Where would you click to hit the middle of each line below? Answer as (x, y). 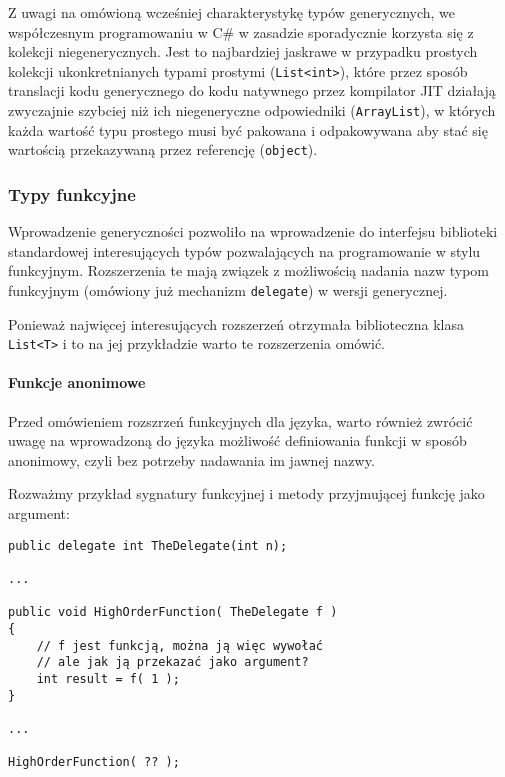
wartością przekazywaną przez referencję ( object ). (163, 149)
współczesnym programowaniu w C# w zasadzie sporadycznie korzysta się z (241, 31)
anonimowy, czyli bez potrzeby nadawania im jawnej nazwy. (191, 459)
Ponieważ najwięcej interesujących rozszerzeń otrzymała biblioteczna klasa (236, 323)
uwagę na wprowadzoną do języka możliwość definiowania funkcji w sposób (237, 440)
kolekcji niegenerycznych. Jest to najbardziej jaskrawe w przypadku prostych (243, 51)
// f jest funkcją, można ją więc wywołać (179, 645)
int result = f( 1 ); (108, 678)
